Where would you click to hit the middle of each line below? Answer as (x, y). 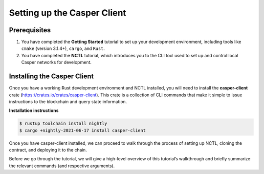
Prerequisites (30, 30)
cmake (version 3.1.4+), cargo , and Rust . (63, 48)
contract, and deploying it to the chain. (48, 150)
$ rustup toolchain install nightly (63, 124)
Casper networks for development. (56, 62)
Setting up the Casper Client (68, 13)
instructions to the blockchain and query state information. (68, 101)
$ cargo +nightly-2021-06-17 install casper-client (83, 130)
